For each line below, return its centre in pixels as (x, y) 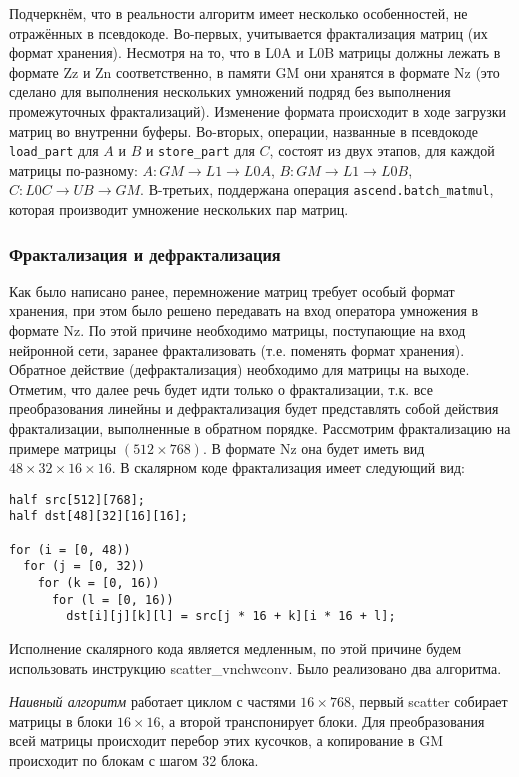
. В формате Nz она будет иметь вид (313, 447)
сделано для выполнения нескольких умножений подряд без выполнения (230, 91)
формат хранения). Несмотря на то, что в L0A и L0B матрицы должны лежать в (255, 52)
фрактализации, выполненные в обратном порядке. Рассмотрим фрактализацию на (260, 428)
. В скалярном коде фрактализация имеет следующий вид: (288, 467)
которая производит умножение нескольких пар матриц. (179, 209)
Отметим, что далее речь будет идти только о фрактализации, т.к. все (221, 388)
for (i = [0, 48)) (70, 549)
